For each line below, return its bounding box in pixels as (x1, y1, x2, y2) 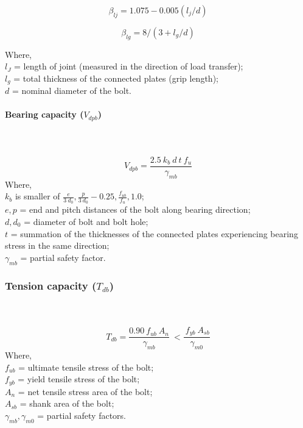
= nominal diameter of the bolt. (12, 84, 131, 97)
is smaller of (15, 190, 60, 202)
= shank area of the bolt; (19, 397, 114, 410)
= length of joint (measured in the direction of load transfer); (14, 60, 243, 73)
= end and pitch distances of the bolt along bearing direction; (19, 203, 251, 216)
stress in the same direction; (5, 239, 110, 252)
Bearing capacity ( (5, 108, 84, 121)
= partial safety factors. (37, 409, 127, 422)
